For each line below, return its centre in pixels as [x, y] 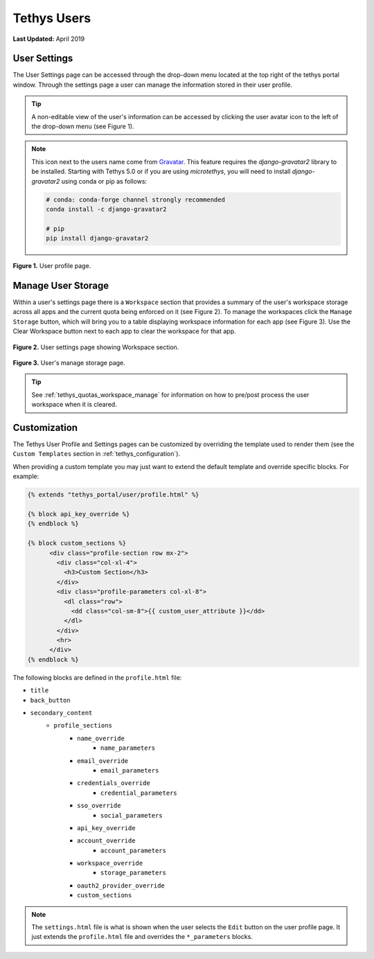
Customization [45, 427]
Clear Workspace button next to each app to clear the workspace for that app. [124, 331]
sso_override [99, 806]
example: [26, 476]
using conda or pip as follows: [104, 181]
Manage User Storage [61, 285]
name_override [101, 738]
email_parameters [130, 770]
